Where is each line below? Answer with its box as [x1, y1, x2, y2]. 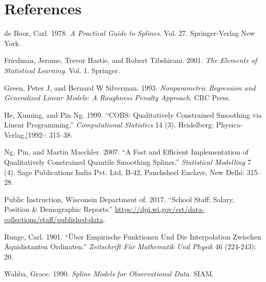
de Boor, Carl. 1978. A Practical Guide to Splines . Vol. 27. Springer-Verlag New [4, 28, 255, 38]
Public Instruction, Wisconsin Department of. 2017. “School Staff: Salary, [4, 193, 234, 204]
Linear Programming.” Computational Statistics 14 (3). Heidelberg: [4, 119, 214, 130]
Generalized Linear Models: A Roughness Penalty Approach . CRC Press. [4, 92, 231, 103]
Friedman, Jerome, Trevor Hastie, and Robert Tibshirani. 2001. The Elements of [4, 55, 257, 66]
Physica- [216, 119, 243, 130]
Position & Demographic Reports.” [4, 204, 113, 214]
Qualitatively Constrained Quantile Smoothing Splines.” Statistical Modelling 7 [4, 157, 251, 167]
